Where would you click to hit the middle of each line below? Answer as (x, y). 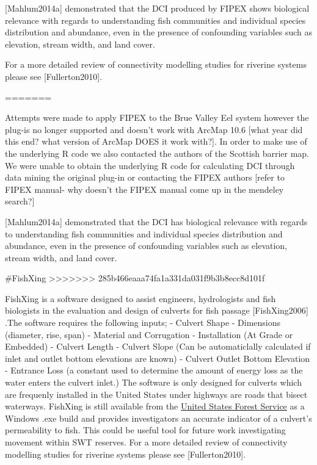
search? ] (20, 201)
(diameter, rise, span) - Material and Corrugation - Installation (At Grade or (149, 334)
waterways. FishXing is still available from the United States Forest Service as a (155, 406)
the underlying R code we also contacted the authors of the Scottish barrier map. (157, 153)
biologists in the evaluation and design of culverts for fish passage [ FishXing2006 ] (157, 310)
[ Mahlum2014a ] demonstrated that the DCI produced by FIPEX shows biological (157, 8)
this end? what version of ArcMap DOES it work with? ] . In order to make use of (156, 141)
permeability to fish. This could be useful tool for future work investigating (145, 430)
